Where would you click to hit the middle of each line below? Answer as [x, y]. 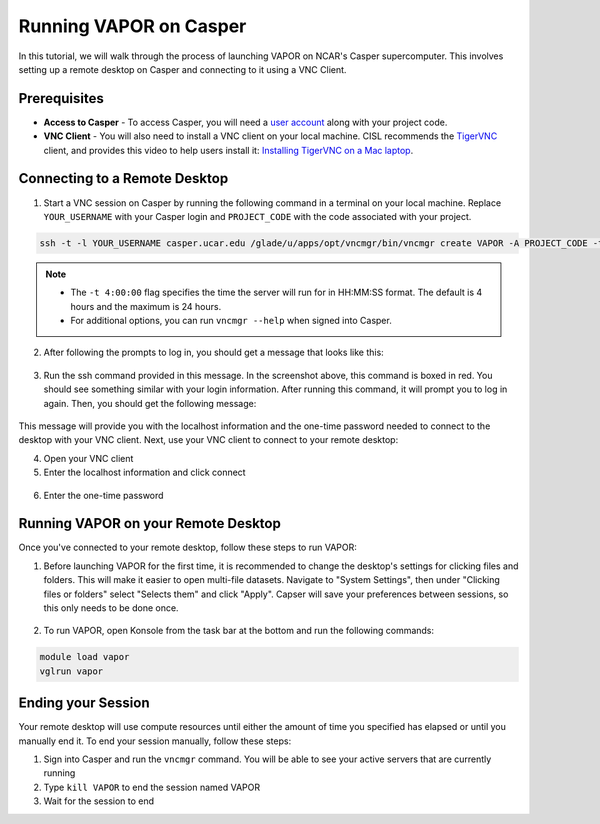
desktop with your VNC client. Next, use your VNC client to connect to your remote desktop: [208, 440]
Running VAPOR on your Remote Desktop [150, 523]
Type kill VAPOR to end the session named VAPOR [152, 787]
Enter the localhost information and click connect [144, 472]
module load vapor [84, 657]
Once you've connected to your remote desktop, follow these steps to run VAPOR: [187, 547]
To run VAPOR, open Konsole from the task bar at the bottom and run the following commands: [239, 631]
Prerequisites [61, 98]
